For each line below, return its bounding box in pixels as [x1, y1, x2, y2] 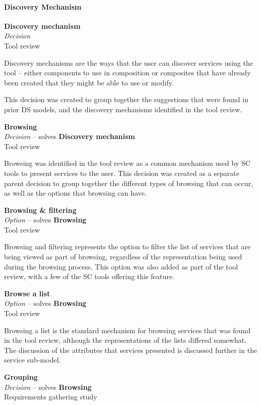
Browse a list [4, 288, 50, 298]
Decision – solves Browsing [4, 381, 92, 392]
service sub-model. [4, 354, 61, 365]
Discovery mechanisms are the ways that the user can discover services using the [4, 57, 253, 68]
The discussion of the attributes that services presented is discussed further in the [4, 344, 257, 355]
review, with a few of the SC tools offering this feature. [4, 271, 175, 282]
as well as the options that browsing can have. [4, 188, 147, 198]
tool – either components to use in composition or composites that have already [4, 67, 251, 78]
